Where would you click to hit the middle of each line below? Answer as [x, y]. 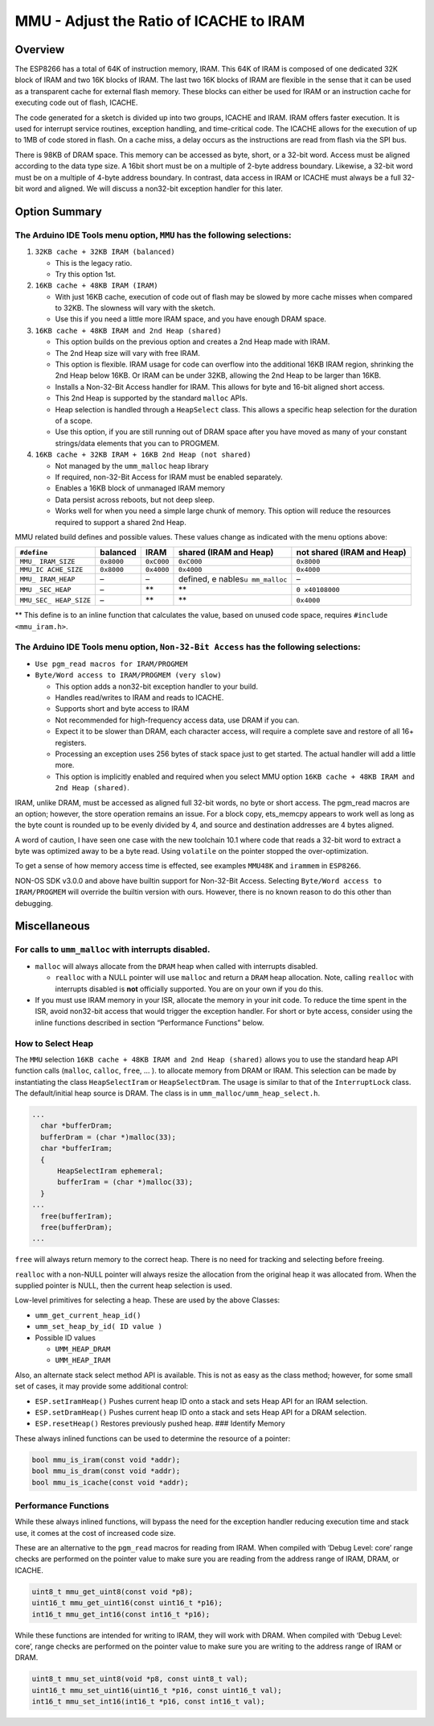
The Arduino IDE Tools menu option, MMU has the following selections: [153, 235]
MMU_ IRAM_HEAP [47, 579]
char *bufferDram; [76, 1126]
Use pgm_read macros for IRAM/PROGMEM [111, 664]
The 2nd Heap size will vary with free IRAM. [127, 353]
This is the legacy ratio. [94, 263]
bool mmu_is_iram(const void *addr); [106, 1459]
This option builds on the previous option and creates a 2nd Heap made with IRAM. [192, 341]
